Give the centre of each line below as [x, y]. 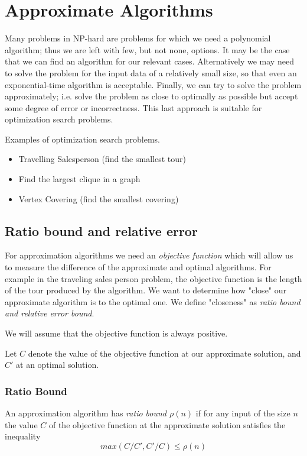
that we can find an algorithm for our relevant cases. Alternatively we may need [149, 61]
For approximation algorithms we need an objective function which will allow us [149, 255]
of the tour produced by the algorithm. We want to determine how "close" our [146, 290]
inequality [23, 436]
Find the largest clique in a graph [79, 179]
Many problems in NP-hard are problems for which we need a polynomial [138, 38]
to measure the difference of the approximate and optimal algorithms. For [138, 267]
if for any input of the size [243, 413]
